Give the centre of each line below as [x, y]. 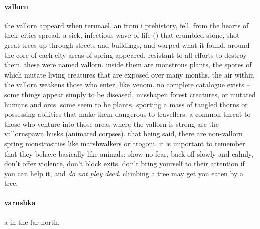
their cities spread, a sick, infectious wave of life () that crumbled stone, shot [122, 35]
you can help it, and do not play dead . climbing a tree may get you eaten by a [124, 173]
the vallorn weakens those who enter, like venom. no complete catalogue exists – [127, 84]
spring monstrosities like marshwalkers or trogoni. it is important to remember [125, 143]
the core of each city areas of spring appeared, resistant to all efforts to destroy [125, 55]
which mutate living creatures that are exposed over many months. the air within [129, 74]
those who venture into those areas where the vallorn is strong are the [111, 124]
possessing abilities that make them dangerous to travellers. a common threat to [127, 114]
